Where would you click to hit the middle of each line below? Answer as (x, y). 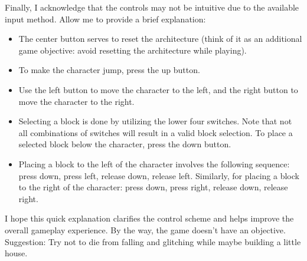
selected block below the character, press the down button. (125, 144)
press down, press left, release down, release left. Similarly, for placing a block (159, 175)
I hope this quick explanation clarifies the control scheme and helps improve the (149, 218)
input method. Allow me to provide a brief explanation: (105, 19)
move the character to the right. (76, 101)
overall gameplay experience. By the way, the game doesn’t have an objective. (145, 229)
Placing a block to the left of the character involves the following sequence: (154, 163)
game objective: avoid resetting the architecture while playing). (133, 50)
